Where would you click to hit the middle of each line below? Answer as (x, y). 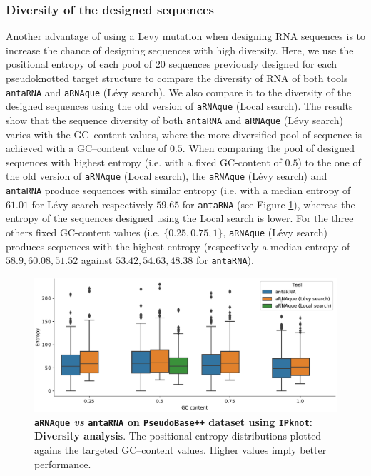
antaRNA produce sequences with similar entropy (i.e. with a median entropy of (178, 190)
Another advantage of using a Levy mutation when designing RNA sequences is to (186, 36)
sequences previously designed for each (253, 64)
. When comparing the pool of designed (269, 148)
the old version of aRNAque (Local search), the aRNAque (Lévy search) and (167, 176)
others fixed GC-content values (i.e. (83, 232)
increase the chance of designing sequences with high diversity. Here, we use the (180, 50)
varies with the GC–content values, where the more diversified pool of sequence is (184, 134)
